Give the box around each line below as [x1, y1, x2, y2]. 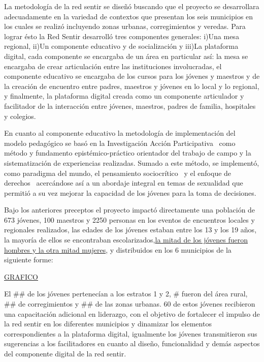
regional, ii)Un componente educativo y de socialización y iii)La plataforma [4, 41, 239, 51]
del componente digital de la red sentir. [4, 348, 126, 358]
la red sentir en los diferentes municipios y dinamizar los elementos [4, 318, 212, 329]
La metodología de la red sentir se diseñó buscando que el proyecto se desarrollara [4, 1, 259, 11]
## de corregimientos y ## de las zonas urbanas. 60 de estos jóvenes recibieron [4, 298, 255, 309]
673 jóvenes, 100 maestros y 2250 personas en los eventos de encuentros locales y [4, 214, 255, 225]
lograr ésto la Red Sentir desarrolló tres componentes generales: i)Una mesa [4, 31, 239, 41]
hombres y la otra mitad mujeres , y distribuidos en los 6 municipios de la [4, 244, 232, 255]
